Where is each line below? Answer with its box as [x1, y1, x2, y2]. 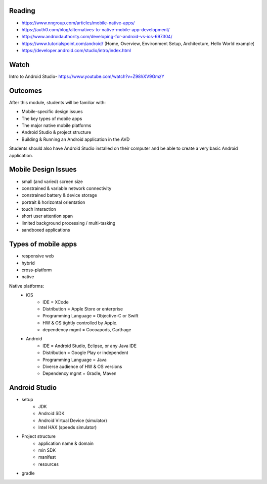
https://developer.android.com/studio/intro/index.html [21, 48, 131, 54]
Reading [9, 6, 36, 15]
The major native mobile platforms [21, 122, 91, 128]
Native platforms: [9, 283, 44, 289]
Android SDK [38, 411, 65, 417]
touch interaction [21, 206, 56, 212]
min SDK [38, 447, 56, 453]
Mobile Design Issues [9, 165, 77, 174]
